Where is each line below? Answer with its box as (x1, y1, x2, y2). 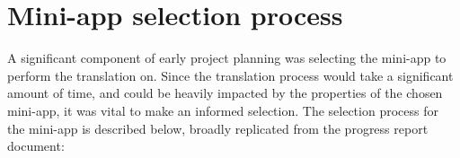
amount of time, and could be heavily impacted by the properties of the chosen (7, 83, 443, 102)
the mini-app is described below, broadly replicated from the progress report (7, 118, 429, 137)
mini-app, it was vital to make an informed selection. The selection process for (7, 101, 438, 119)
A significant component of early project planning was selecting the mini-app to (7, 48, 447, 67)
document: (7, 136, 65, 155)
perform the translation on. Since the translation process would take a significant (7, 66, 454, 84)
